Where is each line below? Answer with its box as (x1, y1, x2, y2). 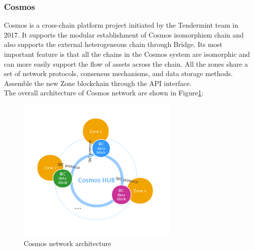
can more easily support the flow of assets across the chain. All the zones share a (4, 58, 248, 69)
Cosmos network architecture (24, 238, 111, 249)
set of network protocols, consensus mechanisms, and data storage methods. (4, 68, 233, 79)
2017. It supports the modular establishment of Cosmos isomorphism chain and (4, 29, 244, 40)
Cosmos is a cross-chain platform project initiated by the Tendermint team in (4, 20, 238, 30)
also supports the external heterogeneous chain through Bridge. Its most (4, 39, 223, 49)
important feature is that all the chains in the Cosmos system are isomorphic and (4, 49, 250, 59)
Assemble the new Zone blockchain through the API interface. (4, 78, 192, 88)
